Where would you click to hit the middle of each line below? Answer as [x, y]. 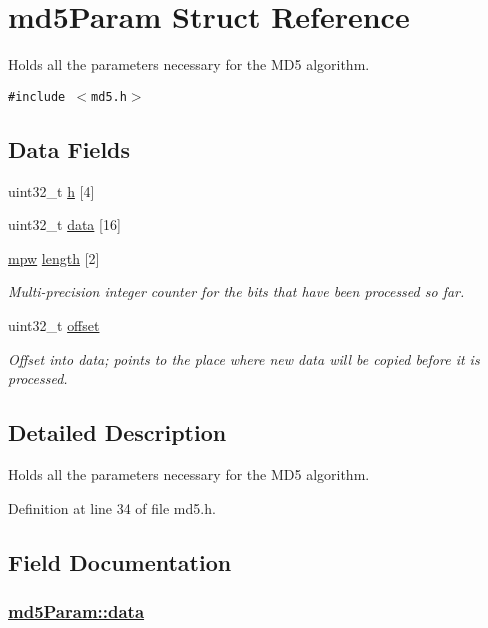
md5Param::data [76, 610]
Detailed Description [117, 432]
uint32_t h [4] [51, 190]
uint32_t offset [54, 324]
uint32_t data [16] [64, 224]
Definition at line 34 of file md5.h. [112, 507]
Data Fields [69, 148]
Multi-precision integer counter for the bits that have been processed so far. [236, 291]
